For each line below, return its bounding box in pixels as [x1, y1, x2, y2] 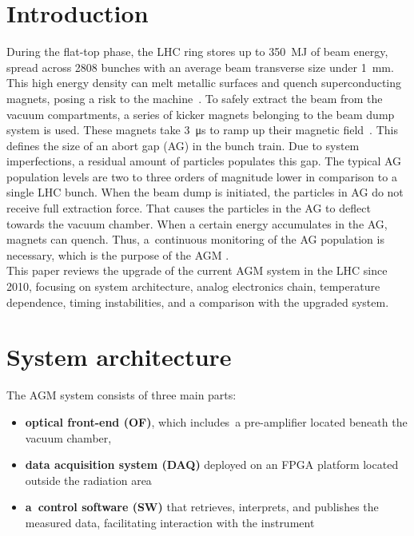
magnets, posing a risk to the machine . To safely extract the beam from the [6, 89, 383, 106]
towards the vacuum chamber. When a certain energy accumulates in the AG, [6, 215, 388, 232]
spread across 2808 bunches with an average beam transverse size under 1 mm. [6, 58, 394, 75]
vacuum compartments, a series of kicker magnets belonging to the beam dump [6, 105, 395, 122]
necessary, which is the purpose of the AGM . [6, 246, 229, 263]
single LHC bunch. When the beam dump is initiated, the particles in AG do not [6, 184, 404, 201]
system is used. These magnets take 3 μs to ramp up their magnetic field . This [6, 121, 398, 138]
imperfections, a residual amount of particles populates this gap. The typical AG [6, 153, 402, 169]
